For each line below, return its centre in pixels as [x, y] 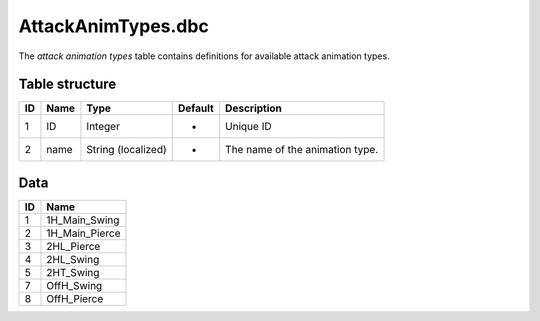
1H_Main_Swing [83, 220]
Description [253, 108]
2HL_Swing [73, 259]
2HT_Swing [73, 272]
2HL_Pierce [73, 246]
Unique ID [248, 127]
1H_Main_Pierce [83, 233]
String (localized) [126, 150]
